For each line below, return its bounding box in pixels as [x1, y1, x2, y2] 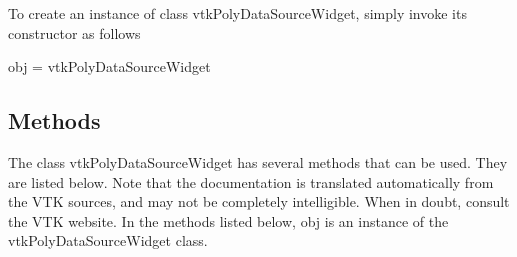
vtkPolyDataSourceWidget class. [8, 230, 208, 251]
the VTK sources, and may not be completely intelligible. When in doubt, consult [8, 191, 510, 212]
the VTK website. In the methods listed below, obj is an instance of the [8, 210, 449, 231]
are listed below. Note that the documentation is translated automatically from [8, 171, 494, 192]
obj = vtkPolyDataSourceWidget [8, 56, 211, 77]
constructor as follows [8, 22, 141, 43]
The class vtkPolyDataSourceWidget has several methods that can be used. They [8, 151, 508, 172]
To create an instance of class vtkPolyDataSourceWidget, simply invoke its [8, 3, 467, 23]
